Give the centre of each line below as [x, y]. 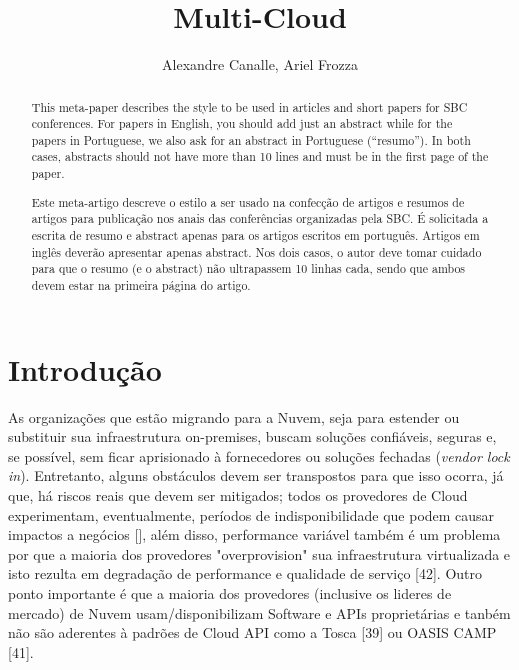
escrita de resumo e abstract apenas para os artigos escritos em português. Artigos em [255, 235]
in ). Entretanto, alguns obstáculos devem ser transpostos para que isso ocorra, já [256, 475]
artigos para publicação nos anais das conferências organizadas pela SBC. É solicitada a [260, 218]
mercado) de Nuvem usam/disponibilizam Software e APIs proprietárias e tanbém [259, 612]
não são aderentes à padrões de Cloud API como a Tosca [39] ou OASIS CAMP [252, 632]
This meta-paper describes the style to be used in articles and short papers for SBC [249, 106]
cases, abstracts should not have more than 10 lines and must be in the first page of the [260, 156]
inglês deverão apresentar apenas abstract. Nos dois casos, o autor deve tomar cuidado [256, 251]
